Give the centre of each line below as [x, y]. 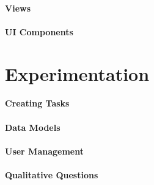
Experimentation [77, 73]
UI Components [39, 31]
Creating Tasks [37, 103]
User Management [44, 151]
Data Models [33, 127]
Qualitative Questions [52, 174]
